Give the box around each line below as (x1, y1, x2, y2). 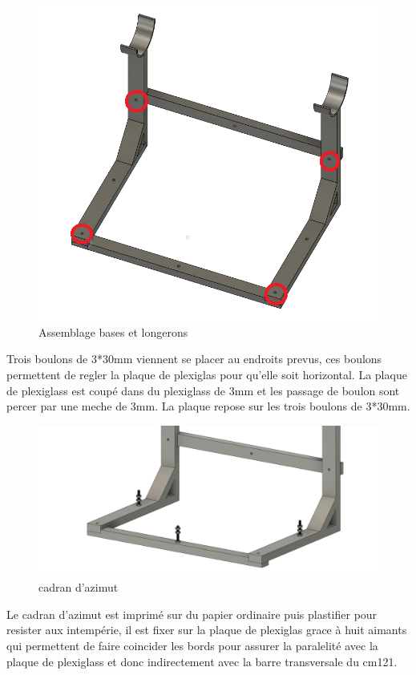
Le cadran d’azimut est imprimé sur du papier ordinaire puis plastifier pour (6, 605, 378, 622)
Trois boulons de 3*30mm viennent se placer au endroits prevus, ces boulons (6, 350, 382, 367)
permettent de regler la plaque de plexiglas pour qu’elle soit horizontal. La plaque (6, 366, 407, 382)
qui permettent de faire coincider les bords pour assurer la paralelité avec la (6, 637, 378, 654)
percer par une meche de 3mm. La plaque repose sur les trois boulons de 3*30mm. (6, 398, 410, 414)
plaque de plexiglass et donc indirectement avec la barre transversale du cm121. (6, 653, 398, 669)
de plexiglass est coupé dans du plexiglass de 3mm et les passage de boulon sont (6, 382, 400, 398)
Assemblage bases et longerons (38, 323, 188, 340)
